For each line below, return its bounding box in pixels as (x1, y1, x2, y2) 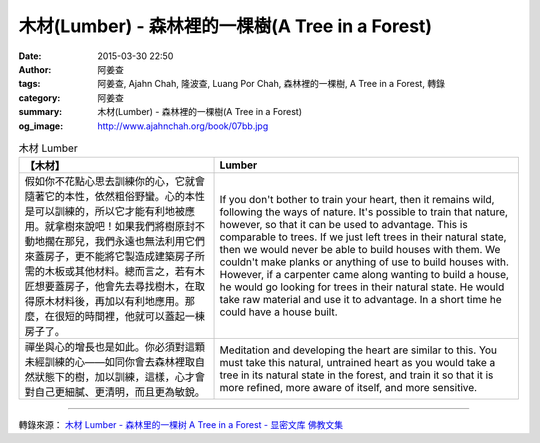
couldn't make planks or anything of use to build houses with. (219, 255, 510, 269)
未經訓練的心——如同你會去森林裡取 (24, 355, 195, 369)
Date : (18, 50, 42, 62)
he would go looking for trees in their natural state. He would (219, 280, 505, 294)
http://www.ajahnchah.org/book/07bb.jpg (97, 120, 269, 132)
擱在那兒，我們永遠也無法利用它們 (44, 235, 205, 249)
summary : (18, 106, 63, 118)
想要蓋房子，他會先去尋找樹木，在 (34, 280, 195, 294)
